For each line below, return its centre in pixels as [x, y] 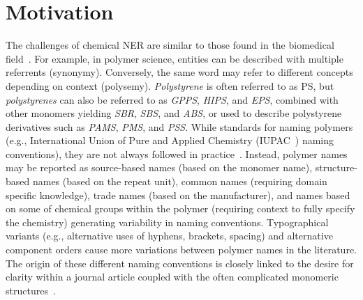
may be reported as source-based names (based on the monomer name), [159, 167]
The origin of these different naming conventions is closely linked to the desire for [180, 263]
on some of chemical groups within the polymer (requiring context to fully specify [180, 208]
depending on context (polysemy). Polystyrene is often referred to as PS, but [170, 85]
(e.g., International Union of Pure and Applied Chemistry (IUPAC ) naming [170, 140]
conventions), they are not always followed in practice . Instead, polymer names [177, 153]
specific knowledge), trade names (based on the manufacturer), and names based [178, 195]
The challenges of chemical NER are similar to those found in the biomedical [170, 45]
